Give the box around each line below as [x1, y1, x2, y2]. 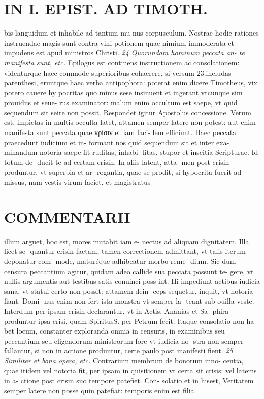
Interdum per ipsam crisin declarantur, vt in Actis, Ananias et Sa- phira [4, 305, 229, 316]
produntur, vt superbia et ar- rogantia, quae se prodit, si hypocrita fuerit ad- [4, 167, 244, 177]
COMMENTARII [4, 206, 130, 227]
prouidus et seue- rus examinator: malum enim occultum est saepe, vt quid [4, 97, 238, 108]
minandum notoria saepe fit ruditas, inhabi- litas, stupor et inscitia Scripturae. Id [4, 147, 258, 157]
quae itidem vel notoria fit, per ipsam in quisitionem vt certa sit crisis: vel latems [4, 365, 257, 376]
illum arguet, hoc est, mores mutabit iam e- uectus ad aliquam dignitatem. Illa [4, 236, 249, 246]
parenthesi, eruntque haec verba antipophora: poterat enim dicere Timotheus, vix [4, 77, 257, 88]
